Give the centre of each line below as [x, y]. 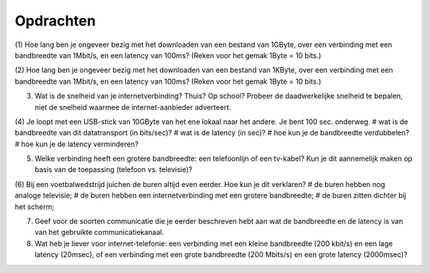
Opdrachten [55, 21]
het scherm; [35, 206]
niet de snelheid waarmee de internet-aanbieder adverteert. [133, 107]
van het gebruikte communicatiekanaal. [100, 232]
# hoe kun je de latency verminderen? [77, 144]
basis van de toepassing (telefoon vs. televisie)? [113, 170]
